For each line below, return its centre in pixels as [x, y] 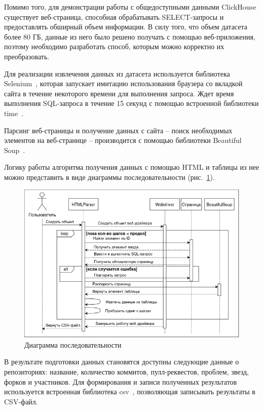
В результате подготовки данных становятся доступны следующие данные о [122, 362]
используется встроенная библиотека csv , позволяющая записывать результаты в [130, 392]
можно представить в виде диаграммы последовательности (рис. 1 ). [109, 177]
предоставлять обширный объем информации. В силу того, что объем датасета [126, 27]
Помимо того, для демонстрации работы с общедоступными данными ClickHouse [130, 7]
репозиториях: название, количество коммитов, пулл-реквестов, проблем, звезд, [126, 372]
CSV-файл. [21, 401]
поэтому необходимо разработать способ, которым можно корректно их [114, 46]
